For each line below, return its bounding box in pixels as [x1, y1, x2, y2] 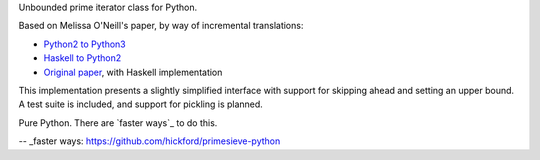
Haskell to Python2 [43, 52, 122, 64]
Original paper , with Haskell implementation [43, 66, 223, 78]
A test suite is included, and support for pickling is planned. [18, 98, 264, 110]
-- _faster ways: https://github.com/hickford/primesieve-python [18, 135, 281, 147]
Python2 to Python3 [43, 38, 126, 50]
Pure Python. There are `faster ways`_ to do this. [18, 116, 218, 129]
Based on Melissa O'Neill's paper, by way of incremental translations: [18, 20, 304, 32]
